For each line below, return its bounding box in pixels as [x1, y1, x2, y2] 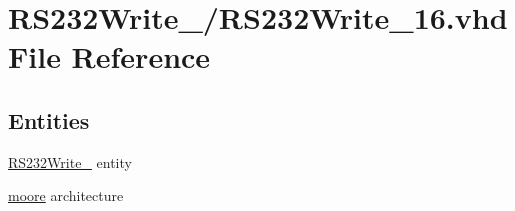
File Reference [8, 36, 211, 77]
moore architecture [8, 185, 124, 206]
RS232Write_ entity [8, 151, 132, 172]
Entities [8, 104, 90, 135]
